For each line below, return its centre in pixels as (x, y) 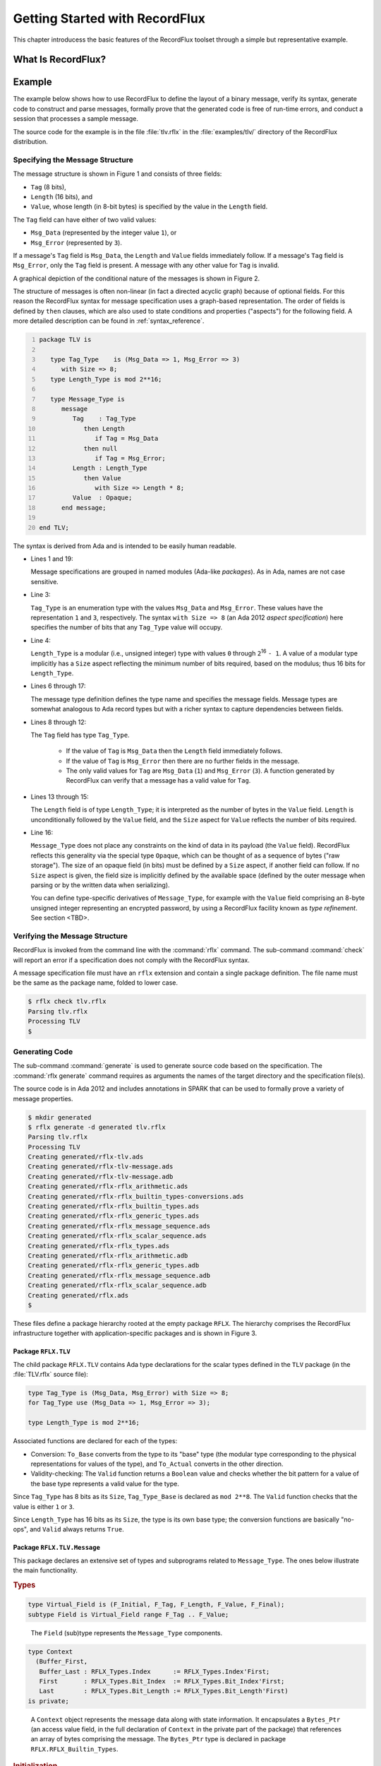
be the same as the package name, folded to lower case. (95, 983)
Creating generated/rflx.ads (78, 1295)
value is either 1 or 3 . (44, 1506)
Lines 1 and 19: (52, 559)
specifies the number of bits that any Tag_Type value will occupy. (127, 627)
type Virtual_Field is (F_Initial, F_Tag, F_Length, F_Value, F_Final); (156, 1605)
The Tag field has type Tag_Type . (80, 735)
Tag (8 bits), (48, 186)
